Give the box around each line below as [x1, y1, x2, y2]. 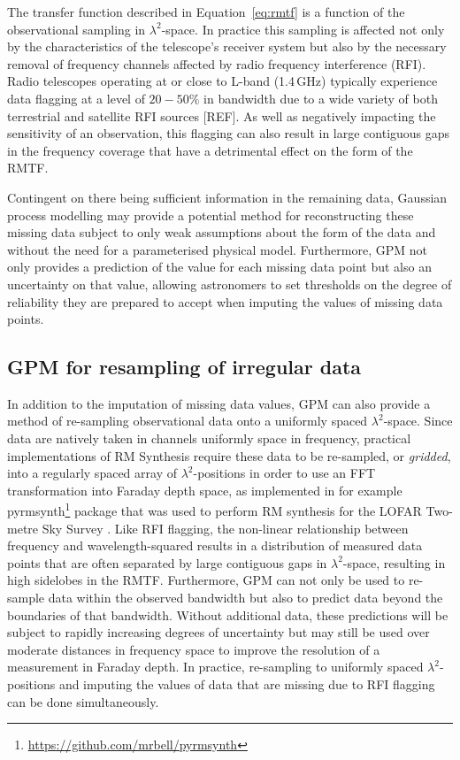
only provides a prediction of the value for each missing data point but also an [7, 257, 432, 276]
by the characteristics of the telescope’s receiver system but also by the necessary [7, 37, 447, 56]
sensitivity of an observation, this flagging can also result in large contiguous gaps [7, 124, 450, 142]
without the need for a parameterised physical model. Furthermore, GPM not [7, 240, 427, 258]
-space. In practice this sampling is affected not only [161, 19, 445, 38]
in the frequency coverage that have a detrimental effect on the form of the [7, 141, 413, 159]
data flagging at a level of [7, 88, 145, 107]
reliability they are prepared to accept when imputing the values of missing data [7, 292, 443, 311]
